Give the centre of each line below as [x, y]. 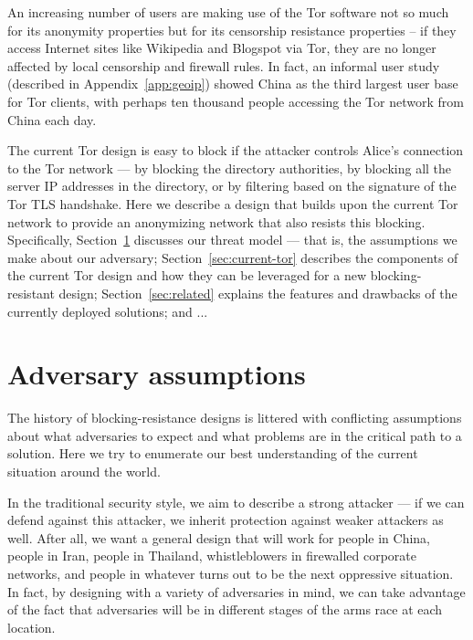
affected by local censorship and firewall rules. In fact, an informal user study [224, 65]
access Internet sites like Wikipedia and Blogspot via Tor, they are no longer [222, 48]
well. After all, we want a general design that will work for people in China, [219, 537]
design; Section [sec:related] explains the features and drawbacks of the [258, 293]
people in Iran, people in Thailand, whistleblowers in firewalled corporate [212, 556]
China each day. [52, 119]
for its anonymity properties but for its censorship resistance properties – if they [232, 30]
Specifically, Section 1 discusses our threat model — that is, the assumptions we [232, 240]
